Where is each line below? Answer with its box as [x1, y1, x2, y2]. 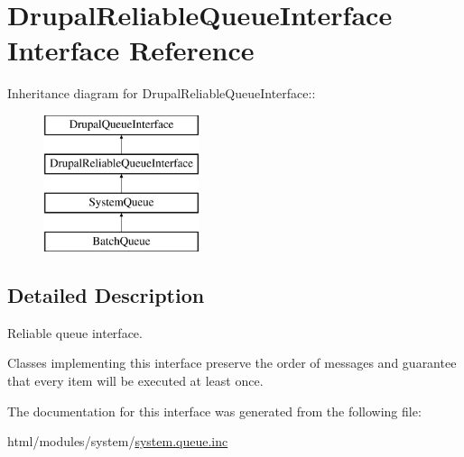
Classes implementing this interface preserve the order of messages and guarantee [7, 353, 457, 372]
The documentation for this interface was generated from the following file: [7, 401, 422, 420]
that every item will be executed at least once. [7, 371, 264, 390]
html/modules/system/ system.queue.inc [7, 432, 228, 451]
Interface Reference [7, 32, 255, 69]
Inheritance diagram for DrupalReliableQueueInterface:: [7, 84, 316, 103]
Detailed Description [7, 281, 205, 309]
